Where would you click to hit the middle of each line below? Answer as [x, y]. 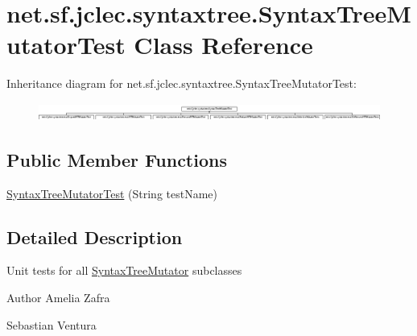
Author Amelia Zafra [58, 298]
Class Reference [223, 45]
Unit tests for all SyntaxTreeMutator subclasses [124, 270]
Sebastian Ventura [52, 324]
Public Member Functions [117, 159]
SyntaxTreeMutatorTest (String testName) [112, 193]
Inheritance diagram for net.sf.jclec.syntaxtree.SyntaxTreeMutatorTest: [182, 83]
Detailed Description [95, 236]
